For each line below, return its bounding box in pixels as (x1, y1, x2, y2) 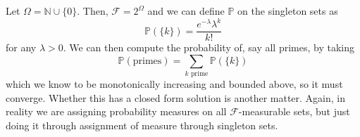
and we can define (147, 4, 225, 18)
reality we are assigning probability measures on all (6, 104, 227, 119)
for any (6, 40, 37, 55)
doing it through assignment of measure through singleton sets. (6, 117, 278, 132)
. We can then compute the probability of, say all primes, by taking (63, 40, 354, 55)
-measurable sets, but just (238, 104, 350, 119)
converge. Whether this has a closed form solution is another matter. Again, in (6, 90, 346, 105)
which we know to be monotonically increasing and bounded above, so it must (6, 77, 343, 91)
